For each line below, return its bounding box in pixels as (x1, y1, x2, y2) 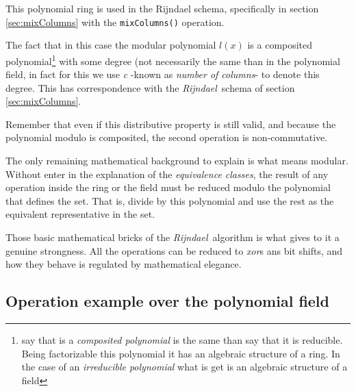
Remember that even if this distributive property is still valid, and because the (5, 116, 336, 131)
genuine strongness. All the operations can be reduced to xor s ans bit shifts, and (5, 243, 343, 257)
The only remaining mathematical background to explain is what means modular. (5, 153, 348, 168)
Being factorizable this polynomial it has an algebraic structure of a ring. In (21, 346, 340, 360)
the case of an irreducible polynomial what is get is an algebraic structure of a (21, 360, 348, 374)
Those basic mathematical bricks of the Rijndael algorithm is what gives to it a (5, 230, 340, 244)
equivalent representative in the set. (5, 207, 155, 221)
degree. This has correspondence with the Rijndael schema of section (5, 80, 295, 94)
